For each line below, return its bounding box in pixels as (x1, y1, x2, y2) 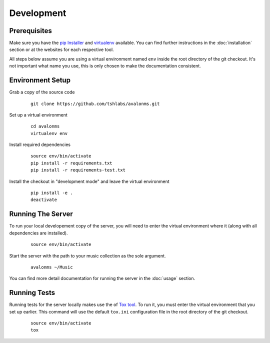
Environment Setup (9, 76, 71, 84)
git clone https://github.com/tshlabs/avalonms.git (30, 100, 160, 106)
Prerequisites (9, 26, 52, 35)
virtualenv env (30, 130, 68, 136)
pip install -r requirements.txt (30, 160, 112, 166)
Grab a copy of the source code (9, 89, 75, 95)
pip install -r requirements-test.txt (30, 167, 126, 173)
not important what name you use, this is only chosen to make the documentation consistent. (9, 63, 201, 69)
